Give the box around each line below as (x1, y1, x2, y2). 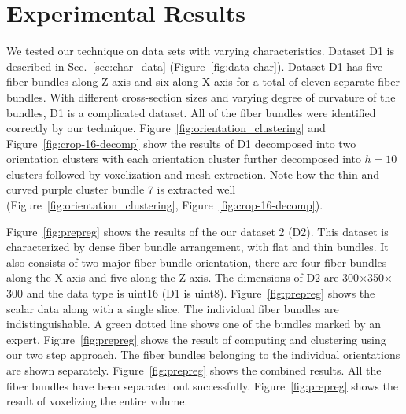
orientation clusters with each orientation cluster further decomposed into (6, 150, 361, 167)
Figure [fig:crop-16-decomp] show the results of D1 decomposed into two (6, 135, 356, 151)
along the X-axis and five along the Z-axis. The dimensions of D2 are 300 (6, 269, 360, 286)
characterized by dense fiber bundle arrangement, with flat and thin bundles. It (6, 238, 389, 255)
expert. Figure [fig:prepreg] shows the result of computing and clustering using (6, 331, 386, 347)
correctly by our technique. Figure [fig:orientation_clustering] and (6, 120, 326, 136)
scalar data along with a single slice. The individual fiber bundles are (6, 300, 339, 316)
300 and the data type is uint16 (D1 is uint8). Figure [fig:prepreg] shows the (6, 285, 375, 301)
